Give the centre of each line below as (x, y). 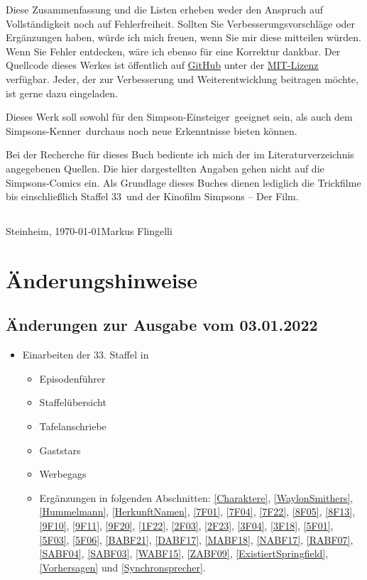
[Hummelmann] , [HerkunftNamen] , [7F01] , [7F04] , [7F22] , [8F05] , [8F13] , (197, 511)
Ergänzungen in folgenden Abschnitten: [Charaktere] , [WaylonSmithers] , (196, 497)
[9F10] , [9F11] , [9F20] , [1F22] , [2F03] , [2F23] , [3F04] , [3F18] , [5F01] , (186, 526)
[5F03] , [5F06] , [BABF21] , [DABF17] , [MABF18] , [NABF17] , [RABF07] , (196, 539)
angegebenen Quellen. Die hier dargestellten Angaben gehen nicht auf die (165, 168)
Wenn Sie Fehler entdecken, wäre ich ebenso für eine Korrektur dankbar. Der (173, 51)
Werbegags (63, 474)
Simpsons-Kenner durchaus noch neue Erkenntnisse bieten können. (152, 130)
